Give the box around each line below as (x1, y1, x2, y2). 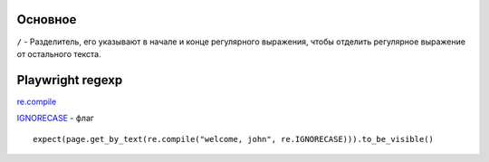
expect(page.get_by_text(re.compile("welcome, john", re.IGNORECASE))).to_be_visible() (33, 134, 435, 144)
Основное (16, 12, 77, 27)
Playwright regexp (16, 72, 123, 88)
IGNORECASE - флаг (16, 113, 94, 124)
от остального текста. (16, 48, 101, 59)
